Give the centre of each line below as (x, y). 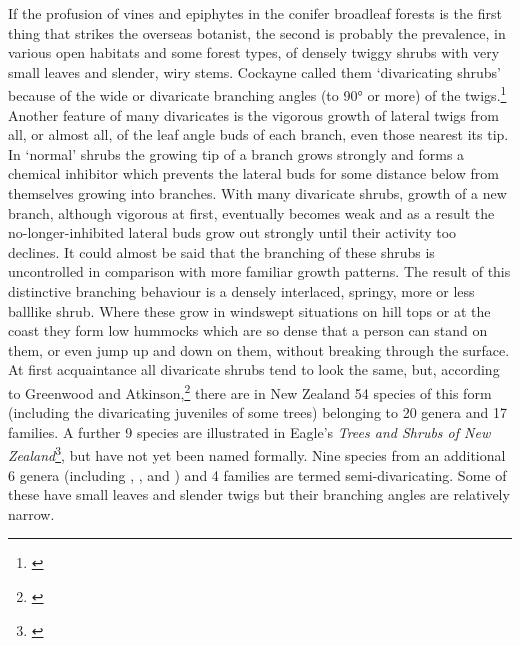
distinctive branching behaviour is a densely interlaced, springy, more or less (241, 290)
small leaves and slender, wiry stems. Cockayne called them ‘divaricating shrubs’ (254, 71)
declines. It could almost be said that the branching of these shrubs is (221, 251)
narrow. (31, 513)
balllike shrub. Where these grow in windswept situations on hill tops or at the (249, 310)
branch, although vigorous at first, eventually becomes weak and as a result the (251, 212)
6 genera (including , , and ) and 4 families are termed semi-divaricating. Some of (257, 474)
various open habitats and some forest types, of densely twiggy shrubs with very (254, 52)
